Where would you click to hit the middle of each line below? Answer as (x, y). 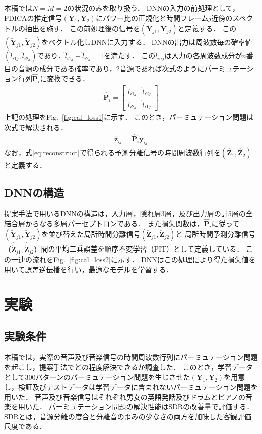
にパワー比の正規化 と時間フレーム (152, 17)
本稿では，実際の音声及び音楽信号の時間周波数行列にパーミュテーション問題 (131, 357)
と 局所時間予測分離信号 (216, 234)
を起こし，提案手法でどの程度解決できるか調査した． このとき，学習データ (128, 367)
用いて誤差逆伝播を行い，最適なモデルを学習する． (89, 269)
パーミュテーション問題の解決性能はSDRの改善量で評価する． (151, 407)
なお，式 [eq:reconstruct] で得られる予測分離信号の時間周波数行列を (112, 152)
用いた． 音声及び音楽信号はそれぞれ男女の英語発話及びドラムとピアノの (125, 396)
